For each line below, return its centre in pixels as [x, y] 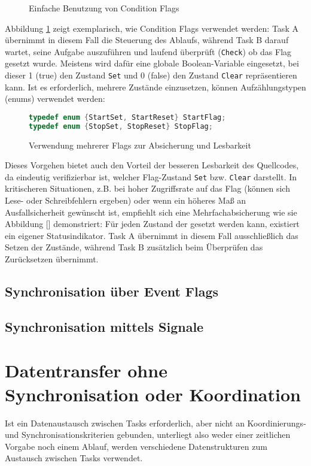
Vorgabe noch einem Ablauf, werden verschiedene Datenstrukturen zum [136, 446]
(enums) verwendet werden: [55, 99]
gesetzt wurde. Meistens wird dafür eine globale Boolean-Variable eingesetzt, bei [152, 63]
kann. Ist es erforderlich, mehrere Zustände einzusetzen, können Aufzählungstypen [155, 87]
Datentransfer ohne [86, 370]
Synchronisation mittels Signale [104, 326]
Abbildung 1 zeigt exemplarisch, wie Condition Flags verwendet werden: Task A [152, 28]
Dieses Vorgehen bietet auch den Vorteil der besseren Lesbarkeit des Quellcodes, [152, 165]
